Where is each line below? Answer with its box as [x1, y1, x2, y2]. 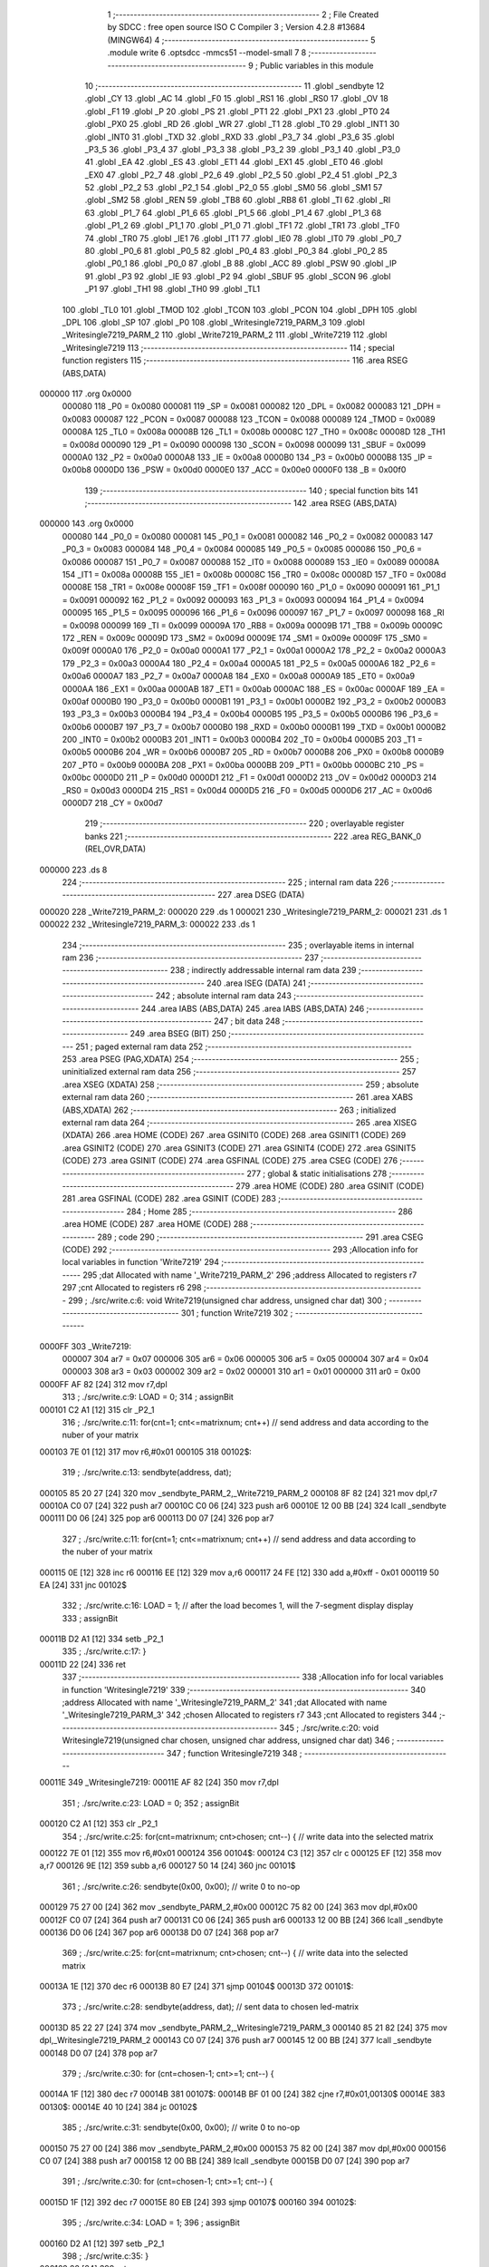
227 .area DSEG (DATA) [217, 890, 305, 900]
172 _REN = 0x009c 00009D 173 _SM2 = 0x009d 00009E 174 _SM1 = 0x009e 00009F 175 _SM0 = [62, 632, 428, 643]
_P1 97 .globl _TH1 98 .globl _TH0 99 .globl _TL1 [84, 284, 261, 295]
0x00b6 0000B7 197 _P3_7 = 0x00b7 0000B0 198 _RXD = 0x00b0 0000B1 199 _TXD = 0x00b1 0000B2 [62, 721, 446, 732]
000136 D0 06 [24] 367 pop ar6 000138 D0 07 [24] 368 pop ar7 [39, 1927, 280, 1938]
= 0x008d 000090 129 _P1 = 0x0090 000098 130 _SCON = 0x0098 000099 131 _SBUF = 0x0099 [62, 439, 426, 450]
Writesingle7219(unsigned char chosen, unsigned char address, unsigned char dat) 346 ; [62, 1735, 395, 1746]
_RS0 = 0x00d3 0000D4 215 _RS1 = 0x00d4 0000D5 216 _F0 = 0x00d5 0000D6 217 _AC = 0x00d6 [62, 784, 433, 795]
